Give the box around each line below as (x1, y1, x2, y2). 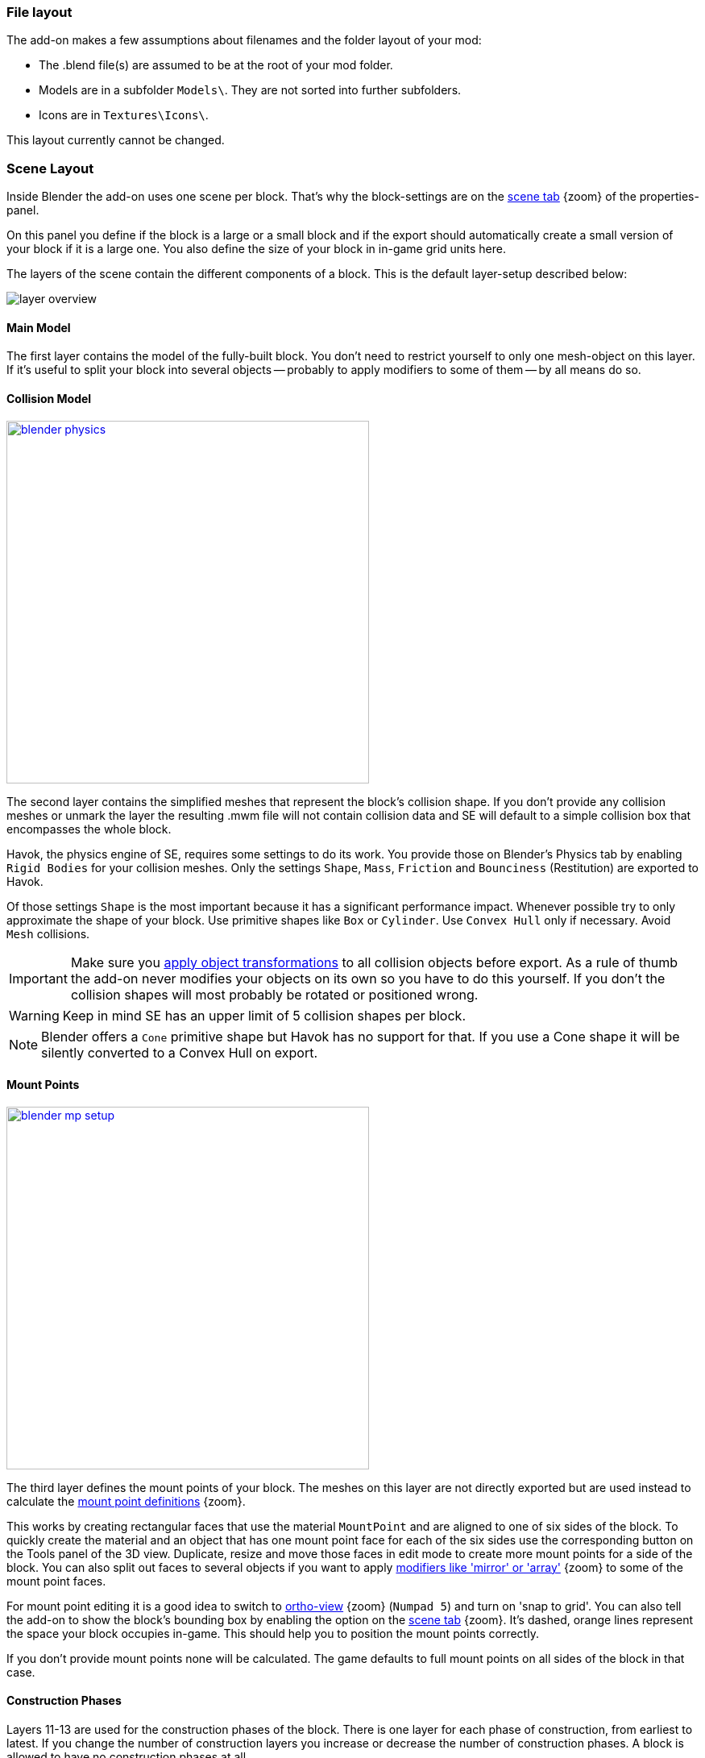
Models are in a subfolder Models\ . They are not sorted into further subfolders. (39, 83, 462, 98)
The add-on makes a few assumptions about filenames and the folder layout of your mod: (6, 33, 482, 48)
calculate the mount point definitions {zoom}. (6, 1494, 246, 1508)
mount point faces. (6, 1573, 106, 1588)
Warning (9, 1007, 60, 1024)
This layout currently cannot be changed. (6, 133, 225, 148)
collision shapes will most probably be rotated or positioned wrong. (70, 986, 479, 1003)
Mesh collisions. (6, 926, 90, 941)
